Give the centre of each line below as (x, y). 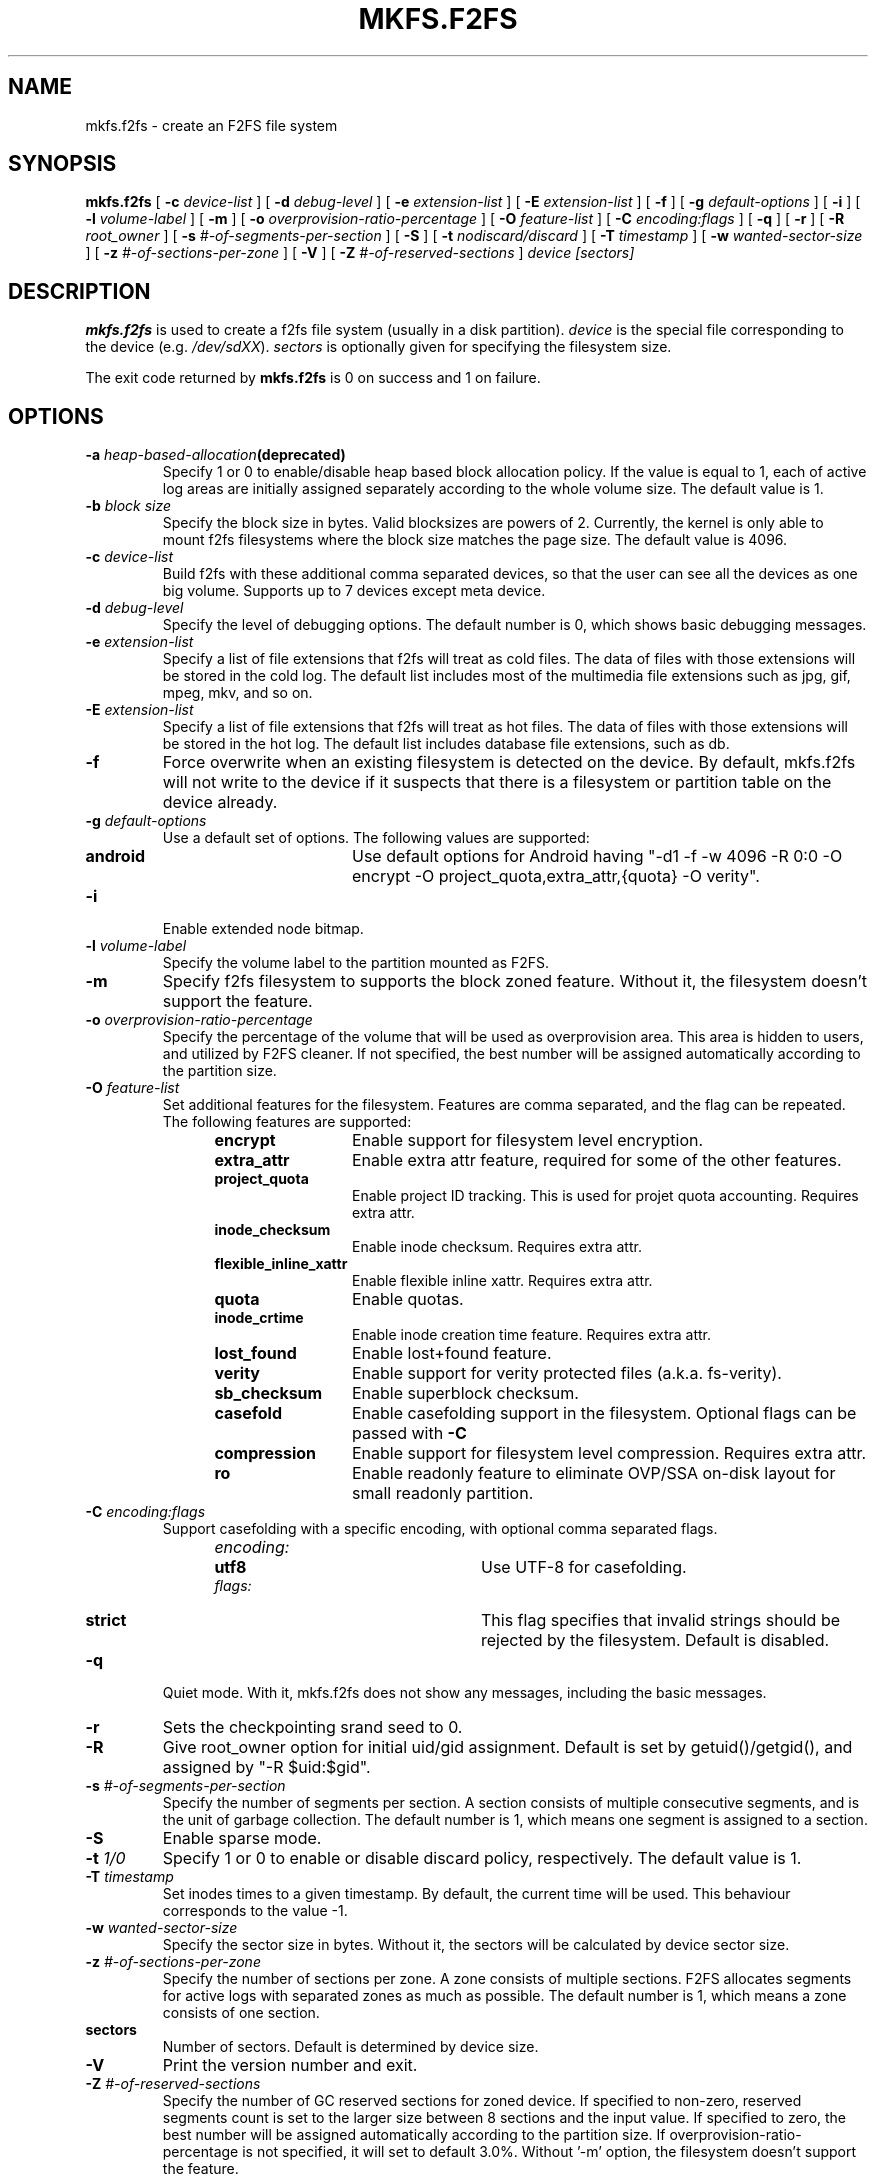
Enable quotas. (407, 1299)
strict (106, 1620)
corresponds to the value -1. (255, 1911)
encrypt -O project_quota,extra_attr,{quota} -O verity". (555, 876)
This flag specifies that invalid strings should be (660, 1620)
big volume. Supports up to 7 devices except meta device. (354, 591)
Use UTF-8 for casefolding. (583, 1567)
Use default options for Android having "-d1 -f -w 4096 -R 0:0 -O (597, 856)
